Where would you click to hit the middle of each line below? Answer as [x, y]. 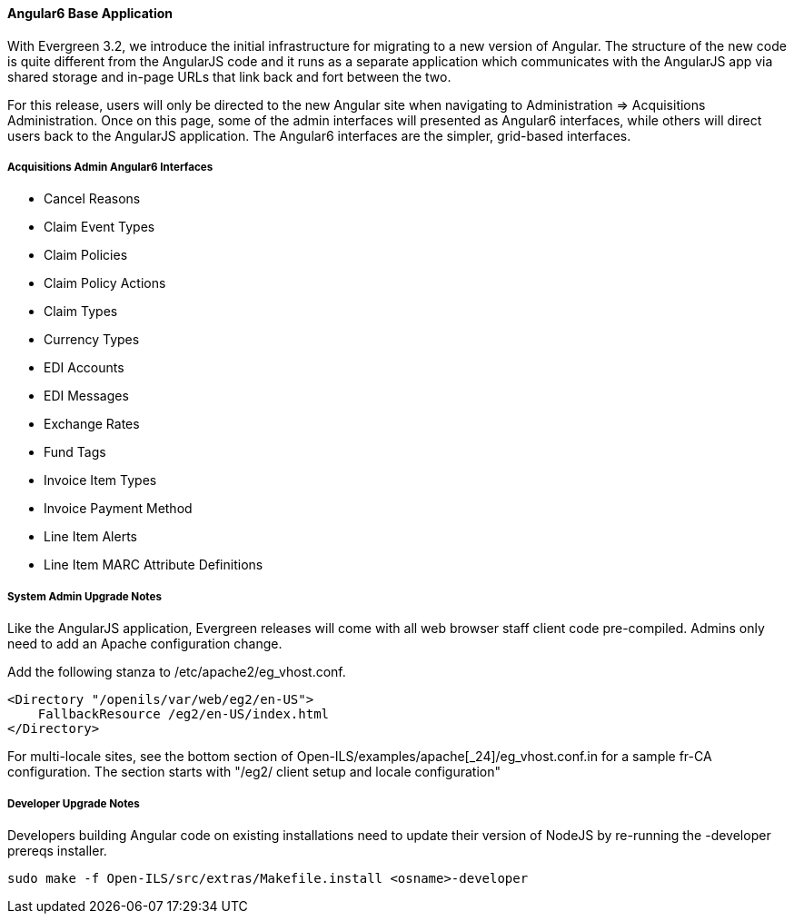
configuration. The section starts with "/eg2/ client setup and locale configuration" [254, 772]
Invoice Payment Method [118, 509]
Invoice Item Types [100, 480]
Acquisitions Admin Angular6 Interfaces [110, 167]
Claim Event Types [99, 227]
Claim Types [81, 312]
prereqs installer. [57, 850]
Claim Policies [86, 255]
